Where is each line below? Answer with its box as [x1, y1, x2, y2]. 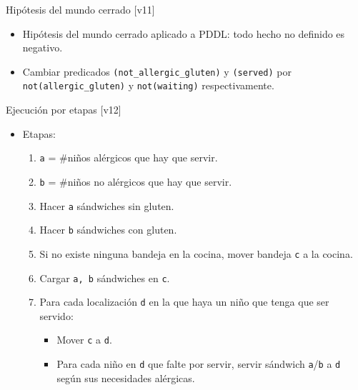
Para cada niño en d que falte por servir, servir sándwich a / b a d [56, 356, 341, 371]
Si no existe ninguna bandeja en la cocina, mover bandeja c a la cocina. [39, 246, 353, 261]
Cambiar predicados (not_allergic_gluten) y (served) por [22, 64, 292, 79]
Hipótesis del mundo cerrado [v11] [6, 2, 155, 16]
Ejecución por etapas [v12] [6, 102, 121, 117]
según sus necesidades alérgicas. [56, 370, 195, 385]
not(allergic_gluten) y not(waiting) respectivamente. [22, 78, 274, 93]
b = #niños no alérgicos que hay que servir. [39, 174, 232, 189]
